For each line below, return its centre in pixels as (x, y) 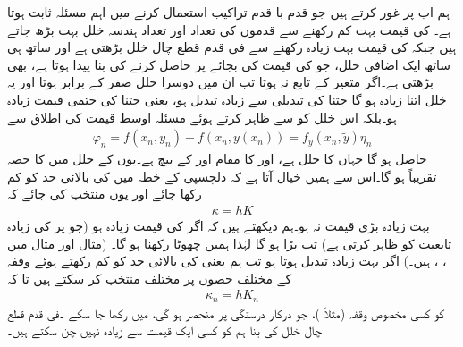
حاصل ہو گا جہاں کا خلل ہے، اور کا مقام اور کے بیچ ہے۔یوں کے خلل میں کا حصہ (217, 159)
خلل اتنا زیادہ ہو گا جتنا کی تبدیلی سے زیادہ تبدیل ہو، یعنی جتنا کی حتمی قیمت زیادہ (227, 99)
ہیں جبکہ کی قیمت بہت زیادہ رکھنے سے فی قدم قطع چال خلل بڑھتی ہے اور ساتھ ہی (232, 47)
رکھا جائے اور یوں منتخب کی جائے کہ (105, 194)
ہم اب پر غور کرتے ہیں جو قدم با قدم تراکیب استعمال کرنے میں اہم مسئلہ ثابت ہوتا (228, 12)
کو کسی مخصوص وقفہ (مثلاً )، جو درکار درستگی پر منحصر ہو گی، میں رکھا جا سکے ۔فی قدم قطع (226, 313)
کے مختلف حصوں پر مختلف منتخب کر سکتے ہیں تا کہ (150, 278)
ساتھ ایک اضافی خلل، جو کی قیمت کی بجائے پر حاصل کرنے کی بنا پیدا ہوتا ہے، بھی (229, 64)
